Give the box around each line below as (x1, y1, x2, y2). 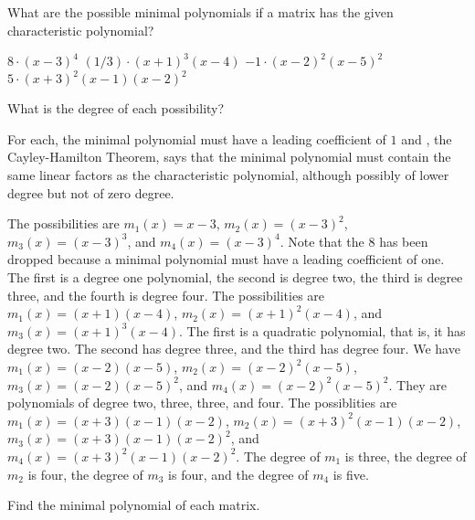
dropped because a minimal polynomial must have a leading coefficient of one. (7, 249, 445, 269)
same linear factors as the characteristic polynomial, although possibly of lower (7, 165, 449, 185)
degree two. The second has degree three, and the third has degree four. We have (7, 339, 460, 358)
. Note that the (280, 231, 364, 250)
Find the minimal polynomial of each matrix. (7, 495, 260, 515)
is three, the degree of (344, 446, 467, 465)
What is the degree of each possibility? (7, 99, 225, 118)
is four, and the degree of (168, 464, 309, 483)
